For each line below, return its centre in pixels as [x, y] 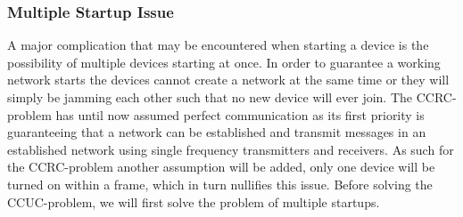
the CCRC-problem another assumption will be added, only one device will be [221, 167]
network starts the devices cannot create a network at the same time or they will [228, 80]
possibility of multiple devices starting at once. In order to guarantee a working [224, 62]
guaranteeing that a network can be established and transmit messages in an [217, 132]
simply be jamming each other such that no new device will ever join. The [210, 97]
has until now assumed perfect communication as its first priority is [240, 114]
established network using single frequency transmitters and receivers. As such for [231, 149]
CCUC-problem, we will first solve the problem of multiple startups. [194, 201]
